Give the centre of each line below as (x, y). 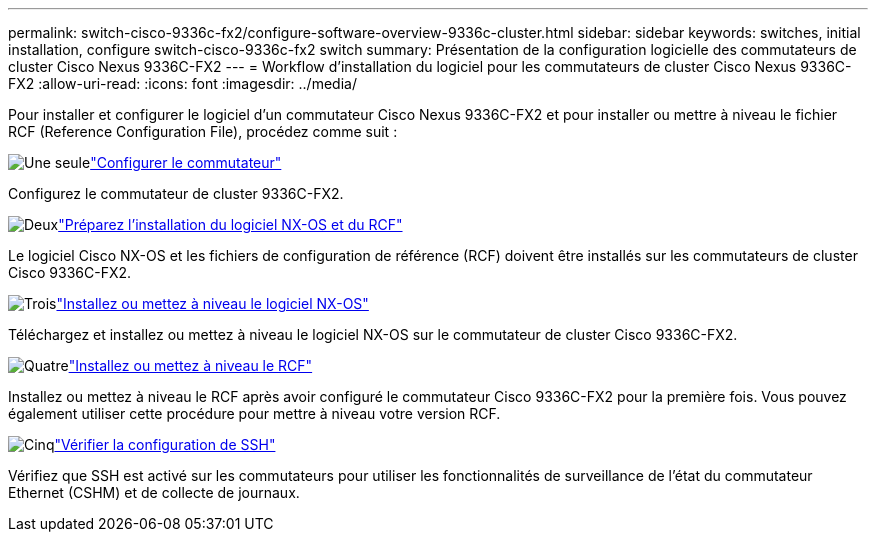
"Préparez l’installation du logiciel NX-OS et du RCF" (230, 224)
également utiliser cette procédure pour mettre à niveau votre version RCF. (254, 413)
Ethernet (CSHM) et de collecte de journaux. (154, 492)
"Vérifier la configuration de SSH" (165, 444)
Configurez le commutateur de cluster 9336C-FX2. (176, 193)
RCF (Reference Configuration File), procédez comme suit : (203, 131)
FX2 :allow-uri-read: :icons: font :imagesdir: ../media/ (182, 83)
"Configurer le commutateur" (186, 162)
